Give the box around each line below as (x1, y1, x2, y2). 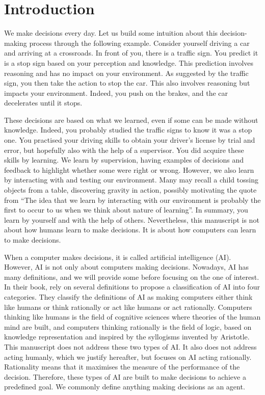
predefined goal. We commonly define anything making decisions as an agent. (4, 381, 245, 392)
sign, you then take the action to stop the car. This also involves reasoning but (4, 77, 250, 88)
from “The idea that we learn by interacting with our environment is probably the (4, 194, 261, 205)
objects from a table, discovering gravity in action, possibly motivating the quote (4, 185, 257, 195)
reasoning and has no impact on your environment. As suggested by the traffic (4, 67, 249, 78)
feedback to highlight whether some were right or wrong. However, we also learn (4, 164, 254, 175)
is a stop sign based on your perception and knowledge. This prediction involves (4, 57, 254, 68)
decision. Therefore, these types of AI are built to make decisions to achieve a (4, 371, 246, 382)
